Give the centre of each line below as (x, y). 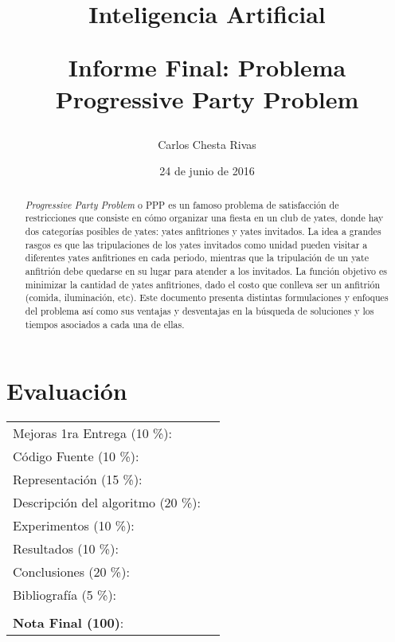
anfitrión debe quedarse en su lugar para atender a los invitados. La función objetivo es (206, 271)
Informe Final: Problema (207, 67)
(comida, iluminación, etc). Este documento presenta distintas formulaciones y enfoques (207, 298)
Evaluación (67, 391)
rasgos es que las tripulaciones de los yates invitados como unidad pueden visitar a (196, 244)
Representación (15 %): (78, 480)
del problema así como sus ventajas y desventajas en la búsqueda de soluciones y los (199, 310)
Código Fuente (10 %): (76, 456)
